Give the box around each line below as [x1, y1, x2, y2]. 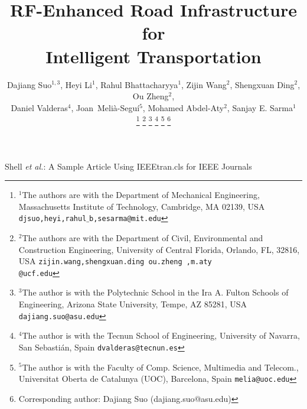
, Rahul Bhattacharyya [95, 78, 178, 90]
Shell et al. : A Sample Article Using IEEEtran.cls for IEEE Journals [5, 160, 252, 172]
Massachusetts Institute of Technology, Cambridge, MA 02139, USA [18, 200, 265, 212]
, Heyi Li [60, 78, 93, 90]
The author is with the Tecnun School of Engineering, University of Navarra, [22, 329, 300, 342]
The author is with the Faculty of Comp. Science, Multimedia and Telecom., [22, 361, 299, 373]
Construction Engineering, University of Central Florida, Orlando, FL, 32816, [18, 243, 300, 255]
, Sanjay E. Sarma [227, 101, 293, 113]
